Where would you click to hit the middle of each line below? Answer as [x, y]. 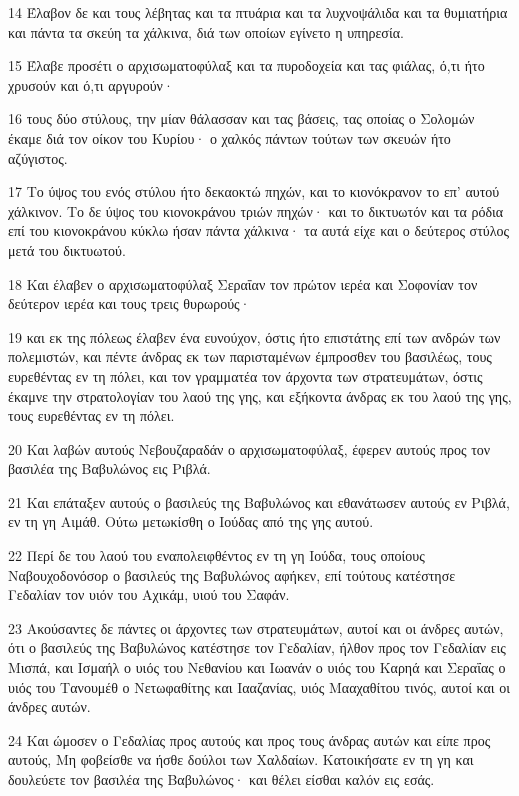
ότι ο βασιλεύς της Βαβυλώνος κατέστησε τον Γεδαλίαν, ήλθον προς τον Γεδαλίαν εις [257, 647]
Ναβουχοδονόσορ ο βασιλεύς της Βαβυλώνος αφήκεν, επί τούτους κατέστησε [232, 574]
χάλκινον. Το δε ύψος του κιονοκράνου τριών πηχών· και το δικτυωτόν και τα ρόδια [256, 210]
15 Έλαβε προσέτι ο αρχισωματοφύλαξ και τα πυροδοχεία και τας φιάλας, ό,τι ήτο [246, 65]
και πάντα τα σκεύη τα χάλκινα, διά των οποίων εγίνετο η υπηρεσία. [206, 31]
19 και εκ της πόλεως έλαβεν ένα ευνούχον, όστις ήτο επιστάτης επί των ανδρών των [254, 336]
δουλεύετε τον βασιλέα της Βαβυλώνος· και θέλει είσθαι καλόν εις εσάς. [221, 779]
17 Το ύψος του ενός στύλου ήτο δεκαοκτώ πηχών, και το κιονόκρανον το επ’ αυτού [254, 191]
